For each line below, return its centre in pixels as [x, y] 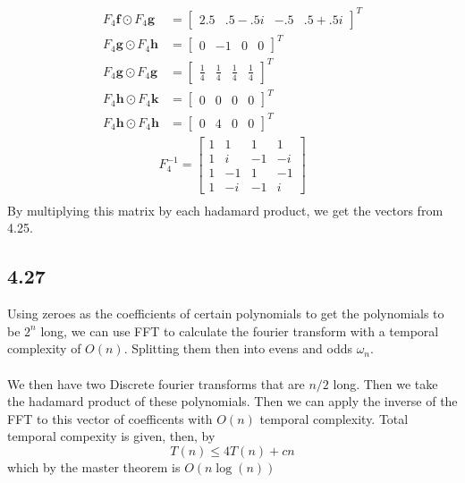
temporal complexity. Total [334, 418]
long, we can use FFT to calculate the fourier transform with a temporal [240, 330]
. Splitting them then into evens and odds [238, 348]
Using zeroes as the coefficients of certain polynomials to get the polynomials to [226, 314]
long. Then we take [385, 383]
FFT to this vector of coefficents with [110, 418]
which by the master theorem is [94, 466]
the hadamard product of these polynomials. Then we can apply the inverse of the [232, 401]
